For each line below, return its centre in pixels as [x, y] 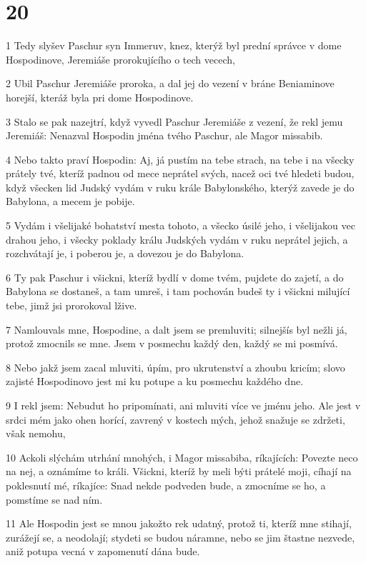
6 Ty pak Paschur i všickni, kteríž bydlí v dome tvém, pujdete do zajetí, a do [175, 277]
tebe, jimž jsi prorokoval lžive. [71, 305]
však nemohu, [36, 433]
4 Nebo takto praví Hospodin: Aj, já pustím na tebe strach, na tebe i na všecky [180, 159]
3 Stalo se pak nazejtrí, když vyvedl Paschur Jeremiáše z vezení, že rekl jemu [174, 121]
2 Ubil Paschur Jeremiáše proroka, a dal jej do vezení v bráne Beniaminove [170, 83]
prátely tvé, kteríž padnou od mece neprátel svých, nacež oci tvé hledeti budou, [180, 173]
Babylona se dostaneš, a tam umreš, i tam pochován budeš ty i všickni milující [178, 291]
